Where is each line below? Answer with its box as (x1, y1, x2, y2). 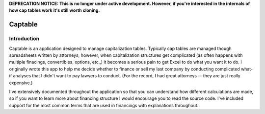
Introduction (9, 35, 39, 42)
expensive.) (9, 80, 33, 86)
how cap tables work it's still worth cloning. (9, 7, 100, 13)
